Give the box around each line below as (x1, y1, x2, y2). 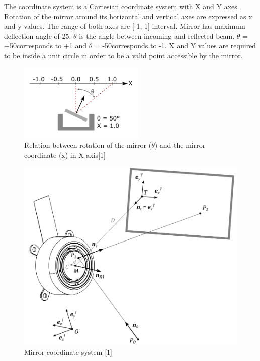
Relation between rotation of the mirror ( (24, 140, 152, 150)
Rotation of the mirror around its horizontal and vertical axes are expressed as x (4, 11, 252, 21)
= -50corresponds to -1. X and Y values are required (94, 40, 256, 51)
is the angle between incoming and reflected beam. (79, 30, 235, 41)
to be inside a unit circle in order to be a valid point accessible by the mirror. (4, 50, 243, 60)
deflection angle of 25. (4, 30, 71, 41)
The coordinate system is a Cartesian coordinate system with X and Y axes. (4, 1, 239, 11)
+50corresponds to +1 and (4, 40, 86, 51)
